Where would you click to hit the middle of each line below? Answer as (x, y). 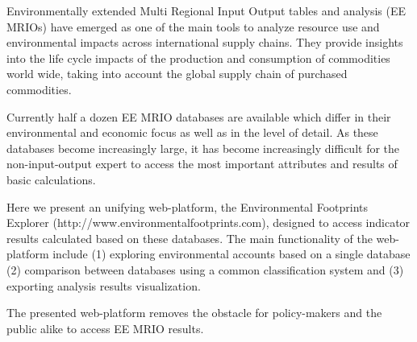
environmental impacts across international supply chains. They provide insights (205, 42)
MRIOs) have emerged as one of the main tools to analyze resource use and (193, 26)
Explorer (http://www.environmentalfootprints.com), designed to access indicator (208, 223)
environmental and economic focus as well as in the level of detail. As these (192, 132)
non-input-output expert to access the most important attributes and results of (202, 164)
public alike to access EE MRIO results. (105, 328)
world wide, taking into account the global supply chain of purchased (177, 74)
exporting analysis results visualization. (104, 285)
